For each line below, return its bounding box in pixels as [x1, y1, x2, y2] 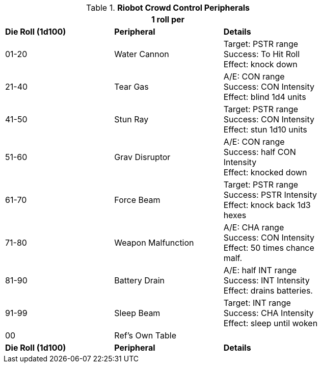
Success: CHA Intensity [223, 308, 314, 318]
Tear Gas [114, 82, 149, 92]
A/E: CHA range [223, 222, 284, 232]
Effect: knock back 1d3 [223, 200, 311, 210]
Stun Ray [114, 114, 149, 124]
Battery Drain [114, 275, 165, 285]
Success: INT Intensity [223, 275, 310, 285]
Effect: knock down [223, 59, 298, 69]
